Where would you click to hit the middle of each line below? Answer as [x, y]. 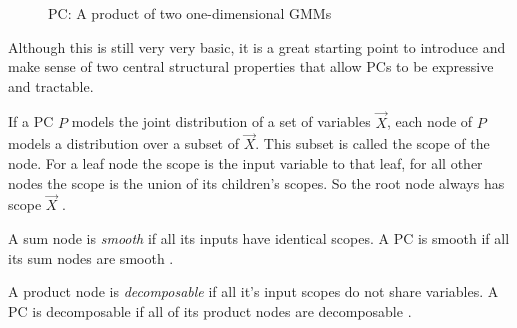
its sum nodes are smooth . [91, 257]
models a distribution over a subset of [123, 143]
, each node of [429, 121]
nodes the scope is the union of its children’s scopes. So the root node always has [256, 182]
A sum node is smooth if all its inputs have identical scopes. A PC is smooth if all [259, 238]
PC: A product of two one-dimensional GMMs [190, 13]
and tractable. [51, 85]
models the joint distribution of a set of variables [221, 121]
